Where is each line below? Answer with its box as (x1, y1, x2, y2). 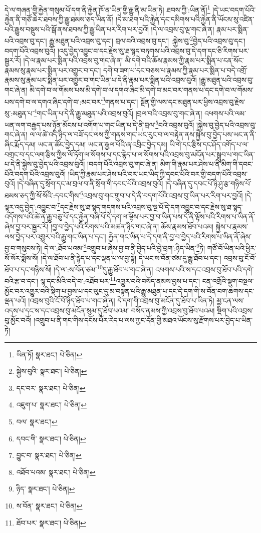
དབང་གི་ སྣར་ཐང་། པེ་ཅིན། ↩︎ (16, 433, 86, 443)
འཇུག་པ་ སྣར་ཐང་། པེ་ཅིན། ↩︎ (16, 399, 87, 410)
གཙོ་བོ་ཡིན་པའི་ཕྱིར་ (207, 242, 256, 253)
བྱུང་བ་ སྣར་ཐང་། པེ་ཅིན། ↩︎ (16, 450, 82, 460)
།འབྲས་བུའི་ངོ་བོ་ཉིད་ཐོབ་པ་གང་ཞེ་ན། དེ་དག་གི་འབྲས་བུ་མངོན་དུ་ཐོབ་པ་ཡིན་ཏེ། (28, 295, 214, 306)
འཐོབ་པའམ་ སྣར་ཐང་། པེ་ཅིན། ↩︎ (16, 466, 96, 477)
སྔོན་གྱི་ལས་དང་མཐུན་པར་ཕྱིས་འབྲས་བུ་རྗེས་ (140, 96, 245, 107)
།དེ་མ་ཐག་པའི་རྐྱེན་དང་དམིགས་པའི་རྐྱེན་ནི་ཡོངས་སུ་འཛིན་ (116, 14, 254, 25)
